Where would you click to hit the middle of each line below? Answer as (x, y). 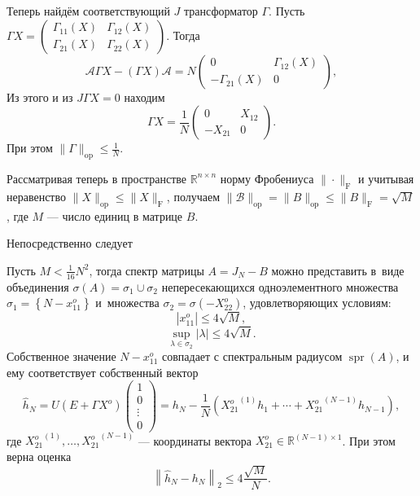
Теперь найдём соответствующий (88, 11)
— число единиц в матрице (115, 215)
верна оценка (39, 456)
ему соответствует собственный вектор (103, 372)
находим (144, 97)
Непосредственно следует (70, 243)
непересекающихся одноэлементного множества (280, 286)
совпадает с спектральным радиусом (252, 356)
